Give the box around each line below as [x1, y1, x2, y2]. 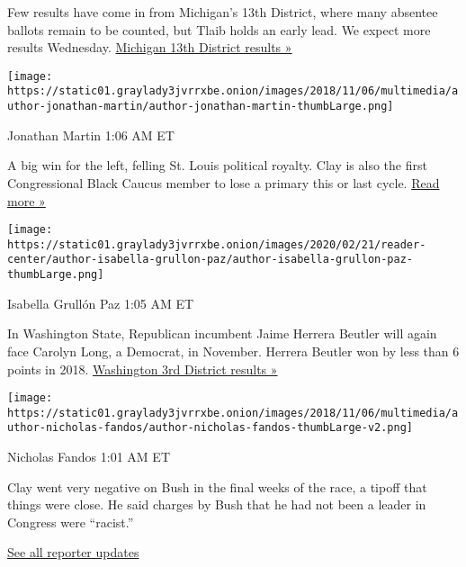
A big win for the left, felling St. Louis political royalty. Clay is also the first [7, 156, 427, 175]
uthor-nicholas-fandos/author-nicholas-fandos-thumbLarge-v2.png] [7, 421, 414, 435]
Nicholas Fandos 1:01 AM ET [7, 447, 170, 466]
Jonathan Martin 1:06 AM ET [7, 125, 175, 144]
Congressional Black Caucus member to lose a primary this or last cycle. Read [7, 173, 440, 192]
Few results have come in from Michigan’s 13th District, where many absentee [7, 3, 438, 21]
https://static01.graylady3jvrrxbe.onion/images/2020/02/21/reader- [7, 238, 426, 251]
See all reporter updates [7, 543, 139, 562]
